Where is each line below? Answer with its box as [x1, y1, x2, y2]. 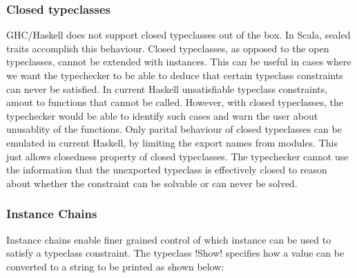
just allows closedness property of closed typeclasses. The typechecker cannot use [6, 149, 349, 163]
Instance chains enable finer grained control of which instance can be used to [6, 232, 331, 246]
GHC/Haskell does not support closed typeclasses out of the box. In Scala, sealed [6, 28, 351, 42]
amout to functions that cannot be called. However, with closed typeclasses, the [6, 95, 344, 109]
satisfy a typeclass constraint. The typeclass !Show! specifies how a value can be [6, 246, 345, 260]
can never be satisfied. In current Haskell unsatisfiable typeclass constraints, [6, 81, 328, 96]
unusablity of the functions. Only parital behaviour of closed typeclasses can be [6, 122, 342, 136]
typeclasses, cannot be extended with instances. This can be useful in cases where [6, 54, 351, 69]
